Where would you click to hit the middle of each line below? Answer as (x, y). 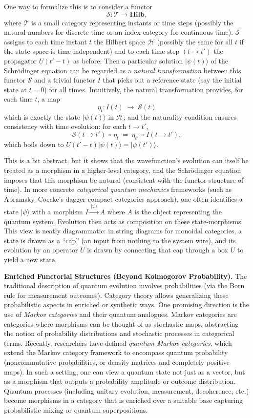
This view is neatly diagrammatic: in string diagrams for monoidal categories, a (123, 231)
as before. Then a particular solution (128, 60)
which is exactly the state (42, 116)
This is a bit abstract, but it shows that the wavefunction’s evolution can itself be (126, 160)
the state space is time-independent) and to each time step (92, 51)
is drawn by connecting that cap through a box (158, 250)
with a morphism (57, 212)
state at (15, 89)
